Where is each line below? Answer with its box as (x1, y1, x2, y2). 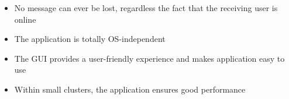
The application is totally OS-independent (14, 33, 166, 45)
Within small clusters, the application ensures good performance (14, 83, 246, 95)
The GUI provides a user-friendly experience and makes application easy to (14, 52, 285, 64)
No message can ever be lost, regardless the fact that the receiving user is (14, 2, 278, 13)
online (14, 13, 36, 25)
